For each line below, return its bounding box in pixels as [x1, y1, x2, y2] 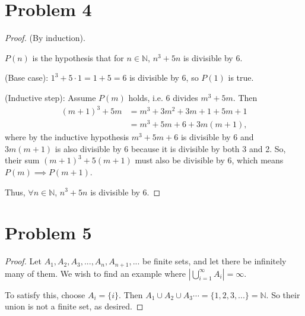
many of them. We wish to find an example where [5, 267, 186, 279]
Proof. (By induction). [5, 31, 85, 44]
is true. [228, 71, 254, 84]
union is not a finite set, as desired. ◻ [5, 300, 144, 312]
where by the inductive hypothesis [5, 131, 129, 143]
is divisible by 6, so [129, 71, 199, 84]
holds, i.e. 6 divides [128, 91, 198, 103]
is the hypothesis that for [32, 51, 124, 64]
